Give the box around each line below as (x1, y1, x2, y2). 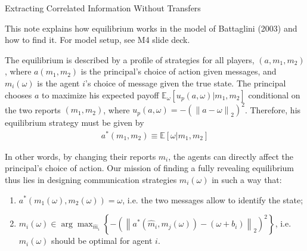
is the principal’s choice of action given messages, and (80, 65, 277, 78)
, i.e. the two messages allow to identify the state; (122, 193, 303, 206)
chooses (5, 88, 32, 101)
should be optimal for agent (51, 234, 153, 247)
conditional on (248, 88, 300, 101)
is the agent (37, 76, 80, 89)
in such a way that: (212, 173, 282, 185)
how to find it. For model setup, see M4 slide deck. (5, 33, 190, 46)
